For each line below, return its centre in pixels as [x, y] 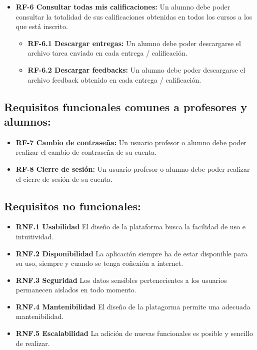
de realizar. [33, 343]
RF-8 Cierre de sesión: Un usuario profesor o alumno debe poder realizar [133, 168]
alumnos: [27, 121]
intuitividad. [35, 236]
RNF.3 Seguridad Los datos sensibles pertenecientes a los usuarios [121, 280]
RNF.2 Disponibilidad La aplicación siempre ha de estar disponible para [131, 253]
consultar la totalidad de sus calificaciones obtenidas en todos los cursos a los [134, 16]
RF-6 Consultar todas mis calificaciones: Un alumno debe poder [123, 7]
